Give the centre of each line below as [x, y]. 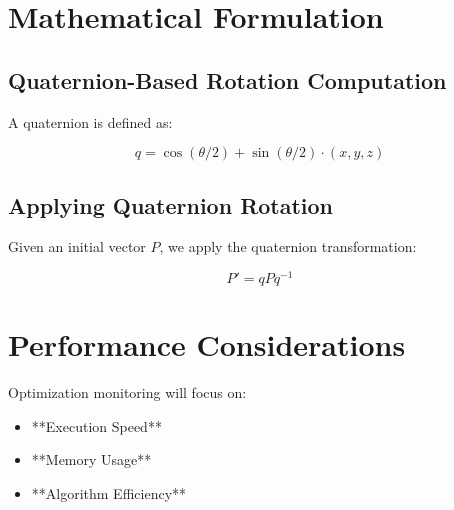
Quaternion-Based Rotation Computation [227, 79]
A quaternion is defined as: [90, 121]
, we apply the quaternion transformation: [288, 246]
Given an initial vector [77, 246]
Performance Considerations [207, 344]
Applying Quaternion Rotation [171, 204]
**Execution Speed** [96, 425]
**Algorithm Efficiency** [109, 492]
